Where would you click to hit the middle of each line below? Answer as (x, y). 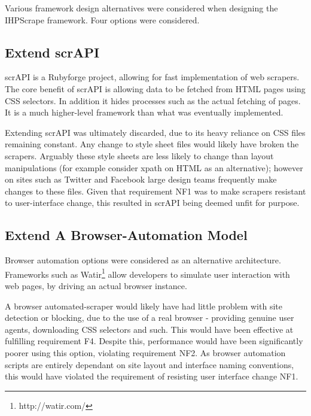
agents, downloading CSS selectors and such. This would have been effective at (149, 329)
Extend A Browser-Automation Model (126, 235)
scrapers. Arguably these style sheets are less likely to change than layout (139, 155)
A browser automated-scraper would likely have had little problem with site (144, 306)
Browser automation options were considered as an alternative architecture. (143, 260)
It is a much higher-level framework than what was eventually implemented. (144, 112)
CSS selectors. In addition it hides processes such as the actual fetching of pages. (153, 100)
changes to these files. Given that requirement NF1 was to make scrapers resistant (155, 191)
